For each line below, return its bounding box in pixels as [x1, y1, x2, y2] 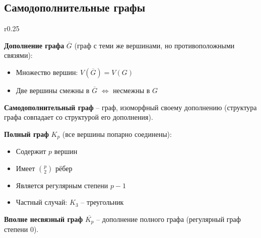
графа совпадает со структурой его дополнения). [4, 112, 153, 122]
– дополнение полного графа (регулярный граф [96, 214, 241, 224]
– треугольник [81, 197, 124, 207]
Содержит [16, 146, 46, 156]
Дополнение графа [4, 40, 64, 50]
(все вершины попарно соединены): [62, 128, 172, 139]
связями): [4, 50, 33, 60]
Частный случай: [16, 197, 68, 207]
